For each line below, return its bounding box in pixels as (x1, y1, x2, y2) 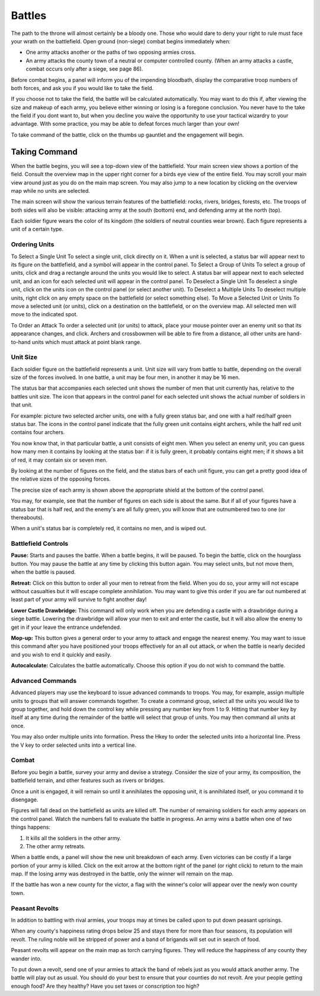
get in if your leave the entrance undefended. (11, 623, 121, 631)
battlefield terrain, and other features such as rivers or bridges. (11, 777, 165, 784)
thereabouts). (11, 514, 44, 521)
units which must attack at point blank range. (31, 338, 142, 345)
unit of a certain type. (11, 225, 64, 233)
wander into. (11, 955, 42, 962)
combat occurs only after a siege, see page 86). (25, 65, 143, 72)
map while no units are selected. (11, 187, 90, 194)
